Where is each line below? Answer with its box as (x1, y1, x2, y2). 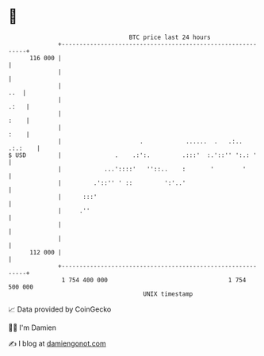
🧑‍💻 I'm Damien (8, 323, 57, 332)
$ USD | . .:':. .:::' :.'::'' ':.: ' (8, 151, 258, 159)
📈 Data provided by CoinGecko (8, 304, 112, 314)
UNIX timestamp (143, 289, 193, 298)
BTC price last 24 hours (128, 33, 212, 41)
